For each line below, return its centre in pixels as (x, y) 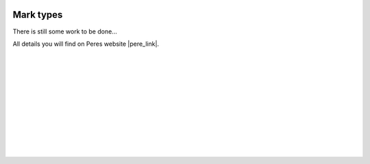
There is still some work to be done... (65, 31)
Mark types (38, 15)
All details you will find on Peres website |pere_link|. (86, 44)
